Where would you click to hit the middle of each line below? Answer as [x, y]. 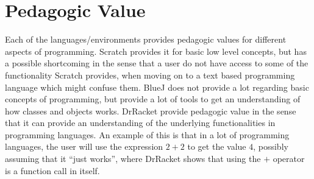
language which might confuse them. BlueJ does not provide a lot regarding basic [157, 87]
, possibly [271, 146]
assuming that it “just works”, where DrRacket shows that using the [133, 159]
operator [289, 159]
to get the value [217, 146]
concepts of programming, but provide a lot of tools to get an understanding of [153, 99]
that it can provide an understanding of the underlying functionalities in [140, 123]
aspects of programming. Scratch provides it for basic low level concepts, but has [156, 51]
